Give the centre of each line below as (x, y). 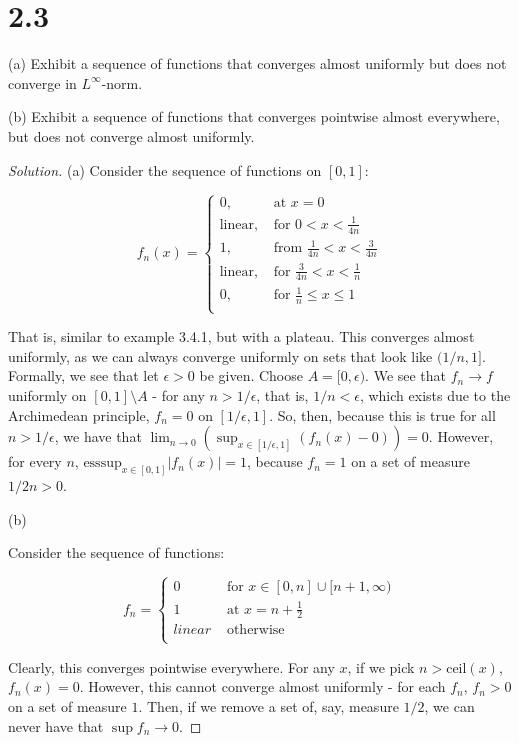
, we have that (98, 436)
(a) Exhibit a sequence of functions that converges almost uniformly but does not (257, 63)
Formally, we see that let (83, 375)
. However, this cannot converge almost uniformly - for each (262, 686)
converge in (42, 82)
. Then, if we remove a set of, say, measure (268, 705)
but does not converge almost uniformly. (131, 135)
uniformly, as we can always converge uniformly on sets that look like (220, 355)
